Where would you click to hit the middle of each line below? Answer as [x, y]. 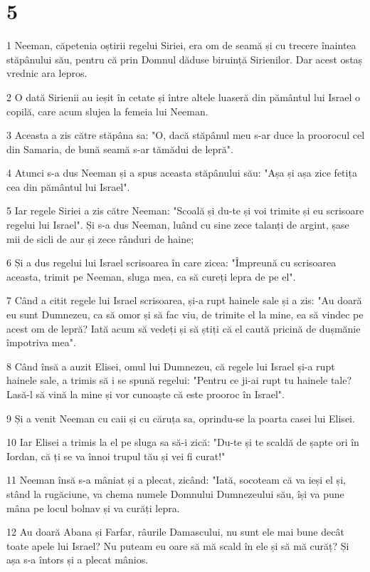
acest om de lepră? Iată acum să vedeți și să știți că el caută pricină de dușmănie [184, 328]
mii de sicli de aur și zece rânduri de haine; [100, 238]
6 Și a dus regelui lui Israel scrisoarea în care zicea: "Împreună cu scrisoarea [171, 262]
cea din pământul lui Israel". [68, 186]
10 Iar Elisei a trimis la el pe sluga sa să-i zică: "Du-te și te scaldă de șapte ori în [183, 442]
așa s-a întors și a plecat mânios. [78, 560]
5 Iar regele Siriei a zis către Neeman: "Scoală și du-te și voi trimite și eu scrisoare [185, 210]
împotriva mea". [41, 342]
